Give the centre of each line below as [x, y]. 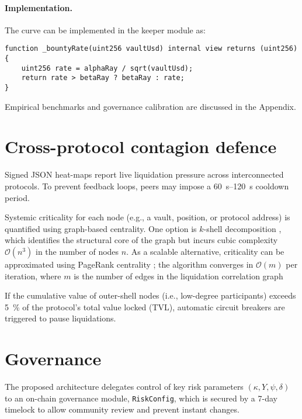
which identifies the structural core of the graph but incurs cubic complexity [141, 240]
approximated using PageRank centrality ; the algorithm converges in [129, 264]
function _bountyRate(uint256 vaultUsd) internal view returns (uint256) [151, 49]
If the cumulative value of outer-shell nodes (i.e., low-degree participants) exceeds [150, 295]
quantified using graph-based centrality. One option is [101, 228]
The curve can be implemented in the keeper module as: [105, 30]
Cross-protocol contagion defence [141, 146]
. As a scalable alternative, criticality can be [205, 251]
